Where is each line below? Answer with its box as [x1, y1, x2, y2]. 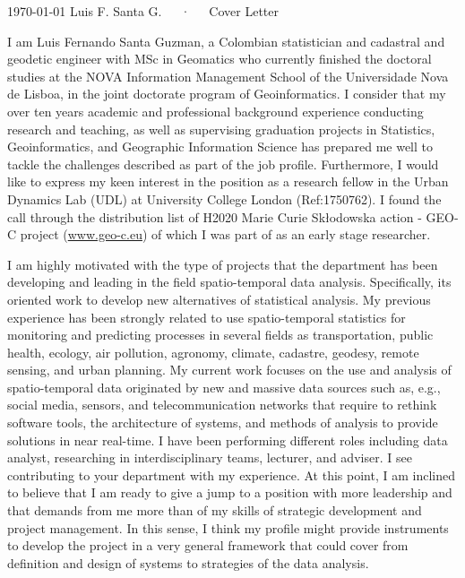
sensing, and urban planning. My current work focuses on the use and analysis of [7, 360, 452, 379]
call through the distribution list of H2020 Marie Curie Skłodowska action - [7, 207, 422, 226]
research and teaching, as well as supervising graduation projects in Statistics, [7, 119, 435, 138]
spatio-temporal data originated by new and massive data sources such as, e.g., [7, 377, 441, 396]
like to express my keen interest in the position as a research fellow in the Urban [7, 172, 449, 191]
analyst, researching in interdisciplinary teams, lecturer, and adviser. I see [7, 448, 412, 467]
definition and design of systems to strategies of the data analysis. [7, 553, 369, 572]
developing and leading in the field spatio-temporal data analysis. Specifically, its [7, 272, 452, 291]
